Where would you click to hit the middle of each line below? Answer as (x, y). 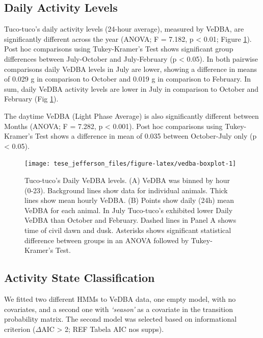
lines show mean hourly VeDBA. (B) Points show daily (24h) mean (129, 200)
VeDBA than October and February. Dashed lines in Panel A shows (130, 220)
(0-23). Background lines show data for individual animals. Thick (126, 190)
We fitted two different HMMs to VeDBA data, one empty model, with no (120, 298)
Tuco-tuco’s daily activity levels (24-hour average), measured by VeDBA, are (124, 29)
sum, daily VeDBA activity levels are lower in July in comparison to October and (131, 88)
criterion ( (20, 329)
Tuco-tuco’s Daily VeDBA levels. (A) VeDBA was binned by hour (127, 180)
